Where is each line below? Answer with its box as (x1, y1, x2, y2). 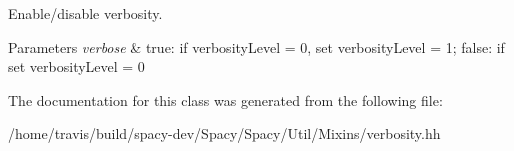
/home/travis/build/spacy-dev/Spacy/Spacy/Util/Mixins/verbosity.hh (8, 123, 441, 144)
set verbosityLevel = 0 (8, 56, 145, 77)
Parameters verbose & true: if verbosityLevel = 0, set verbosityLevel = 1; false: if (8, 36, 505, 57)
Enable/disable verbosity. (8, 3, 163, 23)
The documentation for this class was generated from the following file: (8, 89, 443, 110)
